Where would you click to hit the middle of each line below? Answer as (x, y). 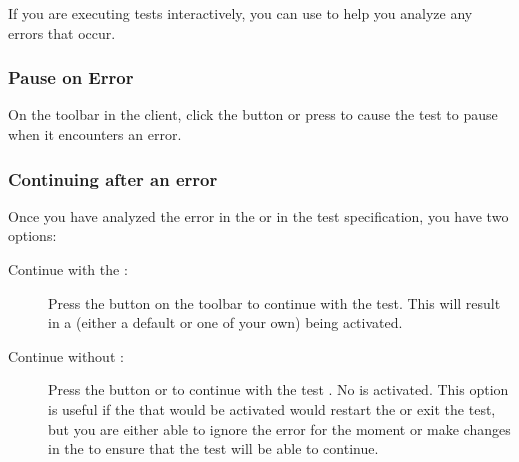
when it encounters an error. (95, 134)
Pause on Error (71, 77)
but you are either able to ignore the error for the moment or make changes (279, 428)
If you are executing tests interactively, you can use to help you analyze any (240, 13)
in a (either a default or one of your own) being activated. (225, 322)
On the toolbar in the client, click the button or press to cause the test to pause (253, 114)
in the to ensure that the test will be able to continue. (213, 448)
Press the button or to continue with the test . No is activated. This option (278, 389)
